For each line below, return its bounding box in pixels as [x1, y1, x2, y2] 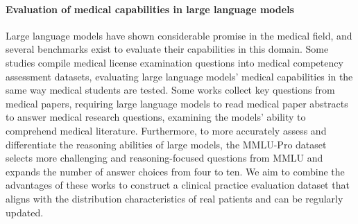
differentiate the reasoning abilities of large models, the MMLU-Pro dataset [6, 137, 327, 151]
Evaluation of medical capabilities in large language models [6, 1, 294, 16]
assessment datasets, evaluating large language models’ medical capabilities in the [6, 69, 353, 83]
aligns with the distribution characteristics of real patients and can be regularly [6, 191, 343, 205]
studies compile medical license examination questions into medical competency [6, 55, 343, 69]
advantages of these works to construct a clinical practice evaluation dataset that [6, 178, 350, 192]
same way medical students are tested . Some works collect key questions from [6, 83, 335, 97]
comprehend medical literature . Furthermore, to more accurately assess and [6, 123, 327, 137]
